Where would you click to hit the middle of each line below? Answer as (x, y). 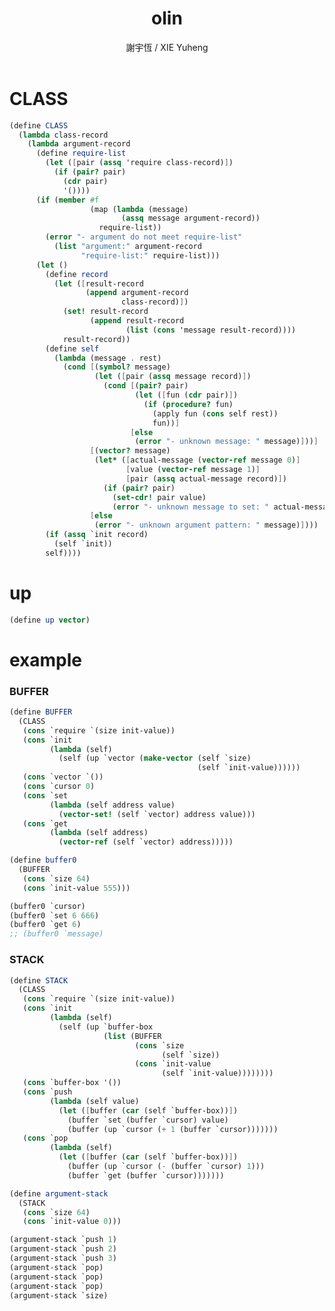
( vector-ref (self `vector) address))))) (146, 842)
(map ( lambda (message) (139, 209)
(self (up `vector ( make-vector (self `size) (155, 758)
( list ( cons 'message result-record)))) (211, 330)
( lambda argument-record (79, 144)
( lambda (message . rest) (107, 358)
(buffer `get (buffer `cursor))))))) (146, 1175)
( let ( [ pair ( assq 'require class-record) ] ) (139, 163)
